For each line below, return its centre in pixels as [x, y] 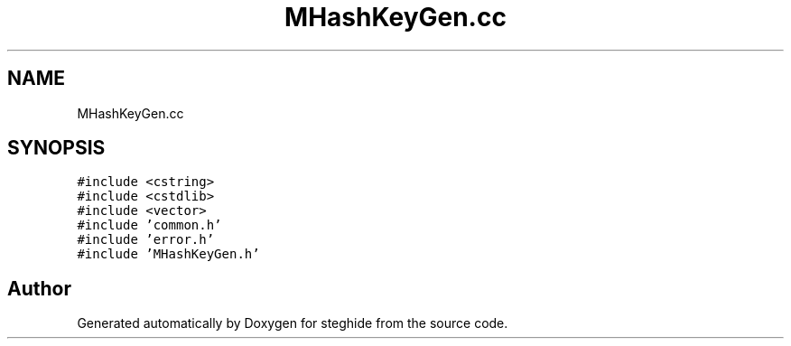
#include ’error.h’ [146, 240]
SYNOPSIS [56, 148]
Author [39, 288]
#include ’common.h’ [149, 225]
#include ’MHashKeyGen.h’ [168, 254]
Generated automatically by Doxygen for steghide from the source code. [293, 323]
